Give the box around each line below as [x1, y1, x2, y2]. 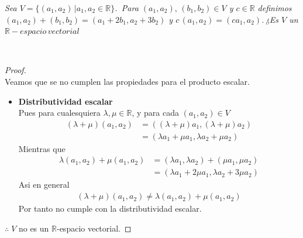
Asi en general [18, 178, 70, 191]
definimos [257, 2, 292, 13]
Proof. [5, 64, 26, 76]
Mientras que [18, 142, 66, 154]
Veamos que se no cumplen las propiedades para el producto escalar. [5, 75, 250, 87]
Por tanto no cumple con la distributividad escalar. [18, 202, 202, 215]
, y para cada [132, 106, 179, 119]
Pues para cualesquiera [18, 106, 101, 119]
